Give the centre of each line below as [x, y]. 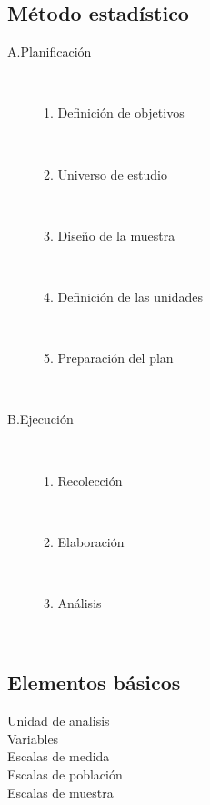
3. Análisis [73, 602]
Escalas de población [65, 774]
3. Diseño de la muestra [110, 235]
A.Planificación [50, 52]
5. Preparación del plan [109, 358]
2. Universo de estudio [105, 174]
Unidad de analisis [59, 721]
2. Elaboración [84, 541]
